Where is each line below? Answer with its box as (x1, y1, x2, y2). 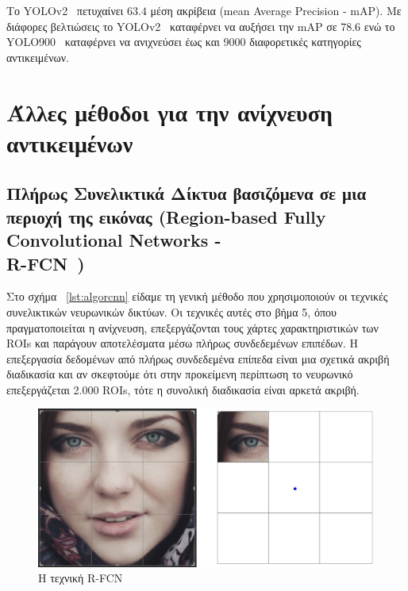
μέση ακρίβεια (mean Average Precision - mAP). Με (150, 2, 402, 18)
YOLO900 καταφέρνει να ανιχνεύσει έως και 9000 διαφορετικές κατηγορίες (6, 33, 361, 50)
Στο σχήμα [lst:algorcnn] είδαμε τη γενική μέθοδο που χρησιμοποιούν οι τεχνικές (6, 288, 388, 305)
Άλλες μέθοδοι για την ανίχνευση (6, 95, 333, 128)
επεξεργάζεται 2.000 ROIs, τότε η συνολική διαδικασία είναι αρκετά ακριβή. (6, 381, 360, 397)
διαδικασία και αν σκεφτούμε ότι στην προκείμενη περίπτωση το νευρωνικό (6, 366, 353, 382)
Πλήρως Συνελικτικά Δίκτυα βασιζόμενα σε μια (6, 181, 367, 205)
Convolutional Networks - (6, 228, 221, 252)
